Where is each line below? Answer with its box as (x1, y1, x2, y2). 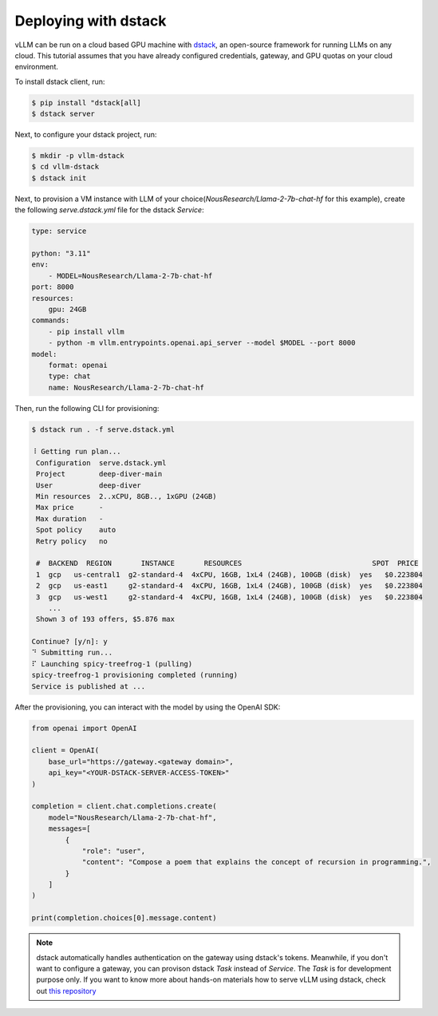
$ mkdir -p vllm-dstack (31, 152, 125, 160)
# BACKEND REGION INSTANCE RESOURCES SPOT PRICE (36, 559, 419, 568)
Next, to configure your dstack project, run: (14, 130, 157, 140)
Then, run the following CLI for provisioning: (14, 403, 160, 413)
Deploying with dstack (14, 12, 167, 30)
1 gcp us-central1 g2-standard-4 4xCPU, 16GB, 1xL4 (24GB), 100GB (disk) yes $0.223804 (36, 570, 423, 579)
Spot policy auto (36, 525, 116, 535)
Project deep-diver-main (36, 469, 163, 479)
